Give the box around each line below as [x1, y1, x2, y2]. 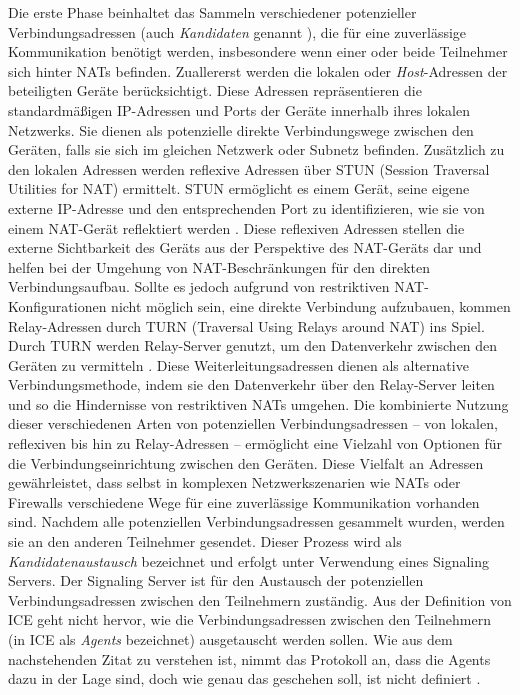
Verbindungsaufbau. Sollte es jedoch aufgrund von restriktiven [8, 276, 390, 297]
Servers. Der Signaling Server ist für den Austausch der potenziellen [8, 570, 424, 591]
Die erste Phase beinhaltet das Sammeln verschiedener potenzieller [8, 2, 417, 22]
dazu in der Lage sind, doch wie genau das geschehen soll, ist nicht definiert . [8, 668, 481, 689]
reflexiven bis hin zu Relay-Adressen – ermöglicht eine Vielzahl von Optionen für [8, 433, 503, 454]
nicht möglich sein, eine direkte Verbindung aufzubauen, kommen [111, 295, 511, 316]
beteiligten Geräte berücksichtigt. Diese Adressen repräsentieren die [8, 80, 422, 101]
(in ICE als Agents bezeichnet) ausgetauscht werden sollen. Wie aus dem [8, 629, 453, 649]
